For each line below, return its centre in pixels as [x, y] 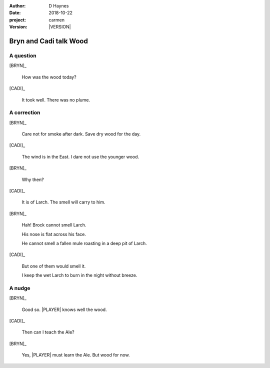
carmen [57, 19]
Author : [17, 6]
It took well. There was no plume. [56, 99]
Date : [15, 13]
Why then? [33, 179]
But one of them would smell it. [54, 266]
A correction [25, 112]
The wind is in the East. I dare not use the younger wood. [80, 156]
